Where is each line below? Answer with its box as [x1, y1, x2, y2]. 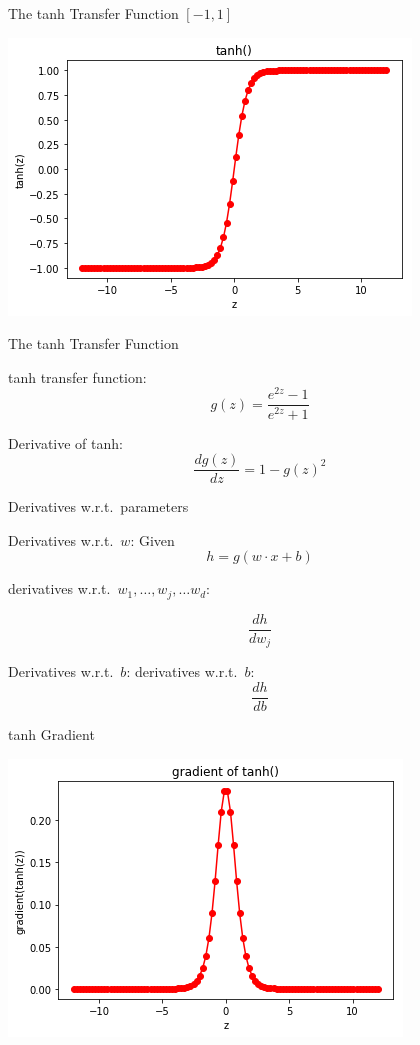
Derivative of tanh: [8, 432, 123, 453]
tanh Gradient [8, 723, 95, 744]
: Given [130, 529, 175, 550]
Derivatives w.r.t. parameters [8, 496, 189, 517]
